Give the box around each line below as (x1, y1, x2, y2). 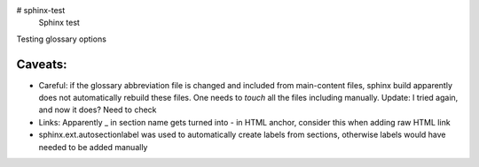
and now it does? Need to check (38, 104, 157, 115)
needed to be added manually (38, 141, 148, 152)
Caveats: (16, 57, 67, 72)
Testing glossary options (16, 34, 106, 44)
